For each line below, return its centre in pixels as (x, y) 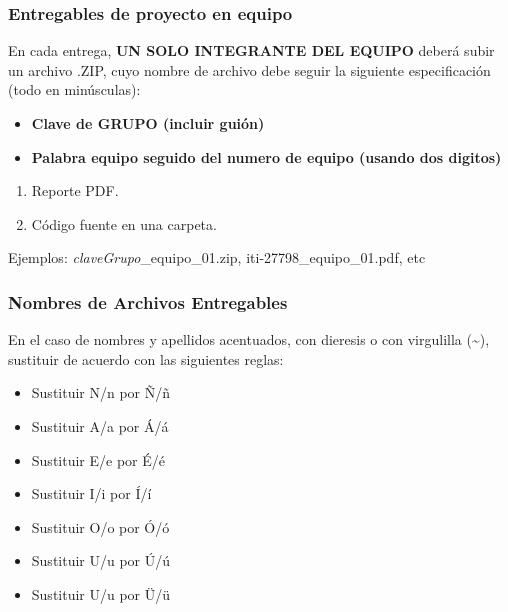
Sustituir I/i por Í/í (91, 493)
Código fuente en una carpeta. (124, 223)
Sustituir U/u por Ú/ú (101, 560)
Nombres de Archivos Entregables (148, 301)
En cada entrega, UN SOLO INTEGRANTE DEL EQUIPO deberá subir (251, 50)
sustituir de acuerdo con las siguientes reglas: (146, 358)
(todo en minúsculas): (74, 89)
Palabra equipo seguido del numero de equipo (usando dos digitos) (266, 156)
